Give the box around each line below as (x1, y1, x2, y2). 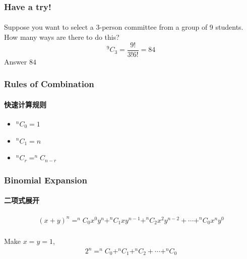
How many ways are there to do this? (4, 32, 119, 42)
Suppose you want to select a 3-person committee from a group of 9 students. (4, 22, 243, 32)
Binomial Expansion (4, 173, 87, 186)
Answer (4, 56, 27, 67)
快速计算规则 (4, 99, 46, 109)
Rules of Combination (4, 78, 94, 90)
